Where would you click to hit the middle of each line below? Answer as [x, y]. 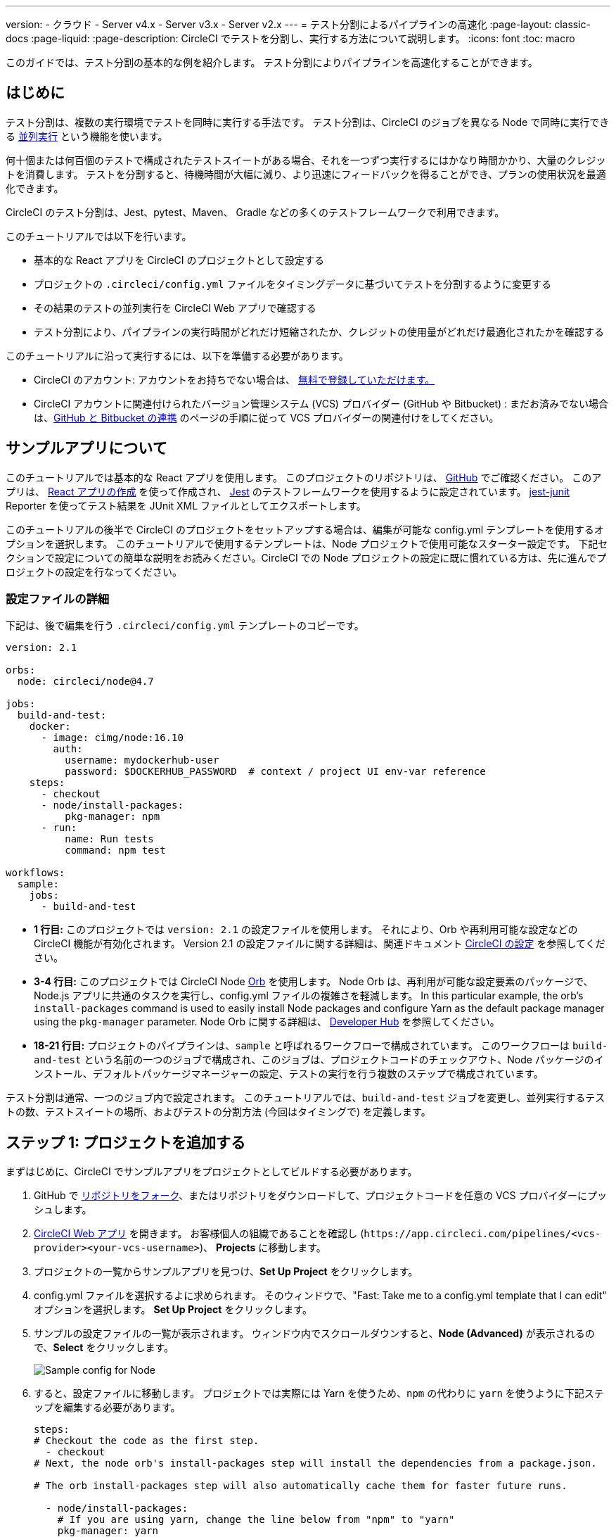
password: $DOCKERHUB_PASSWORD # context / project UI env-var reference [275, 772]
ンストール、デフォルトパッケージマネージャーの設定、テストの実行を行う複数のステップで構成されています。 [289, 1074]
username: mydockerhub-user [142, 760]
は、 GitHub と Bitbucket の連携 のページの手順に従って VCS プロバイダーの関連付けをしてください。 [267, 417]
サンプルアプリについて [86, 448]
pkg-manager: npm [113, 817]
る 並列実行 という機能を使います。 [87, 136]
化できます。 [35, 188]
